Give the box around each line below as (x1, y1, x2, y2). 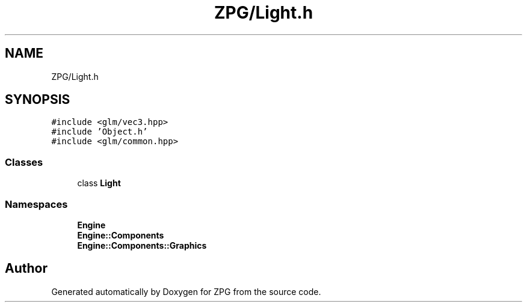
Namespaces (5, 198, 68, 210)
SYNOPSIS (5, 92, 70, 108)
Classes (5, 156, 43, 168)
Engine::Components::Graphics (77, 240, 207, 251)
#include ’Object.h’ (51, 127, 148, 137)
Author (5, 261, 48, 276)
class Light (77, 178, 121, 189)
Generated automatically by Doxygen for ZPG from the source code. (51, 286, 321, 297)
